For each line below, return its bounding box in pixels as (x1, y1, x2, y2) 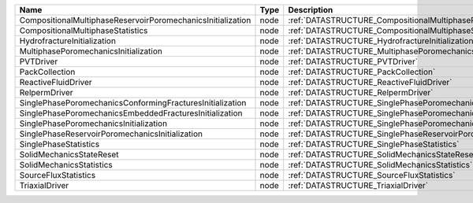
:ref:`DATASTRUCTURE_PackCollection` (288, 67, 436, 77)
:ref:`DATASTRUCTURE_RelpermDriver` (288, 87, 434, 98)
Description (288, 5, 333, 15)
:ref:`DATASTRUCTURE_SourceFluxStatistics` (288, 170, 456, 180)
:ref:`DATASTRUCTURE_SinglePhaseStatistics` (288, 138, 460, 149)
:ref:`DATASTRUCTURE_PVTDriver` (288, 56, 418, 67)
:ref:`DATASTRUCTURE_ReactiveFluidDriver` (288, 77, 453, 87)
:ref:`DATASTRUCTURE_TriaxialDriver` (288, 180, 429, 190)
